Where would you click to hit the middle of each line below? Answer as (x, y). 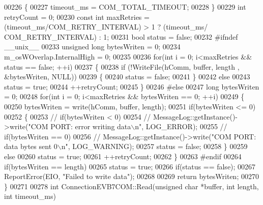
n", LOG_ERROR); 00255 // (181, 126)
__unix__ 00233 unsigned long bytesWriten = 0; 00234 (92, 47)
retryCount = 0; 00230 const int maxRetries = (77, 17)
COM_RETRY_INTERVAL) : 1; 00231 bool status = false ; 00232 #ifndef (121, 36)
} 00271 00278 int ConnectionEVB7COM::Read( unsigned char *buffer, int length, (131, 186)
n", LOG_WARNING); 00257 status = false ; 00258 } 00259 (154, 146)
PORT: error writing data (91, 126)
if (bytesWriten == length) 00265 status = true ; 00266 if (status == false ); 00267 (130, 166)
